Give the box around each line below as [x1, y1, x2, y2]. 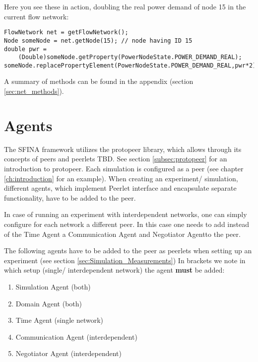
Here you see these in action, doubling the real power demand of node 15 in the [4, 1, 246, 11]
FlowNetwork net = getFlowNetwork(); [4, 29, 129, 36]
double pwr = [4, 45, 47, 53]
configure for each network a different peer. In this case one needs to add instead [4, 218, 249, 229]
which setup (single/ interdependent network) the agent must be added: [4, 265, 225, 275]
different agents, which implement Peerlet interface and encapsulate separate [4, 183, 237, 193]
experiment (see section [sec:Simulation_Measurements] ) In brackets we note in [4, 255, 246, 265]
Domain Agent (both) [15, 298, 82, 308]
